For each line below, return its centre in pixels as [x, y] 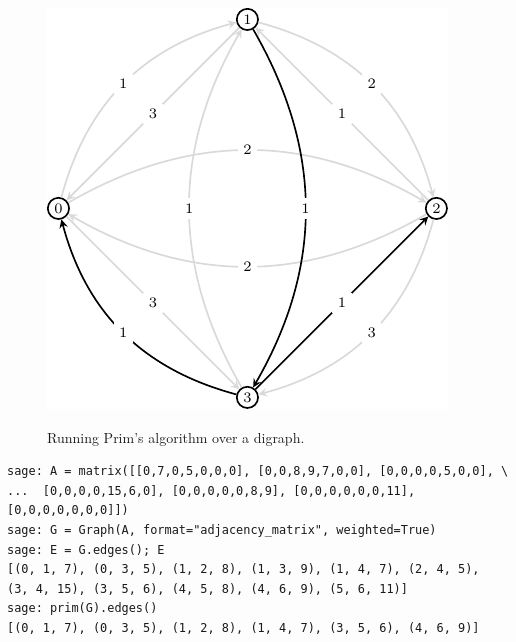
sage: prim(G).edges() [82, 608]
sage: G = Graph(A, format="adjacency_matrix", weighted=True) [222, 529]
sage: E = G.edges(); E [86, 549]
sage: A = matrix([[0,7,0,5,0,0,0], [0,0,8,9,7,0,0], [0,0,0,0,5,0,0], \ [258, 471]
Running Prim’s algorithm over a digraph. [176, 436]
